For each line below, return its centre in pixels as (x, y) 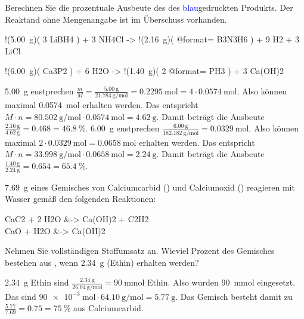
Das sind (21, 296)
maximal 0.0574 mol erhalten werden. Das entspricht (102, 105)
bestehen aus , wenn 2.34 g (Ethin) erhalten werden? (102, 262)
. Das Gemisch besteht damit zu (234, 296)
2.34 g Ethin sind (37, 282)
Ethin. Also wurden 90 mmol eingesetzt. (221, 282)
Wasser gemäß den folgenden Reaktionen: (80, 199)
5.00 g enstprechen (39, 91)
